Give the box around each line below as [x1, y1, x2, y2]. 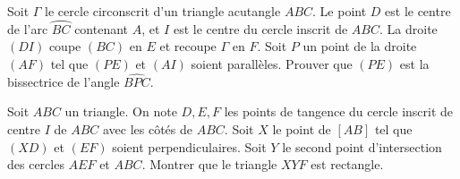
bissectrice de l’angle [7, 72, 120, 90]
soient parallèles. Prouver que [191, 55, 353, 72]
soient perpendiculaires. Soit [112, 137, 267, 156]
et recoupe [159, 37, 217, 55]
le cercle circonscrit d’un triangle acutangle [45, 2, 281, 20]
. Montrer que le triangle [141, 155, 277, 174]
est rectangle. [311, 155, 384, 174]
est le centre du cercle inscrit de [173, 19, 348, 38]
